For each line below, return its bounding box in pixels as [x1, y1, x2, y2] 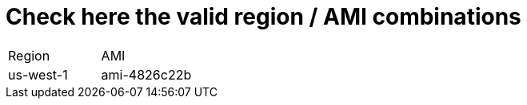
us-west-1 [8, 66, 68, 83]
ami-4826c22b [101, 66, 192, 83]
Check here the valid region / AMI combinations [6, 3, 521, 30]
